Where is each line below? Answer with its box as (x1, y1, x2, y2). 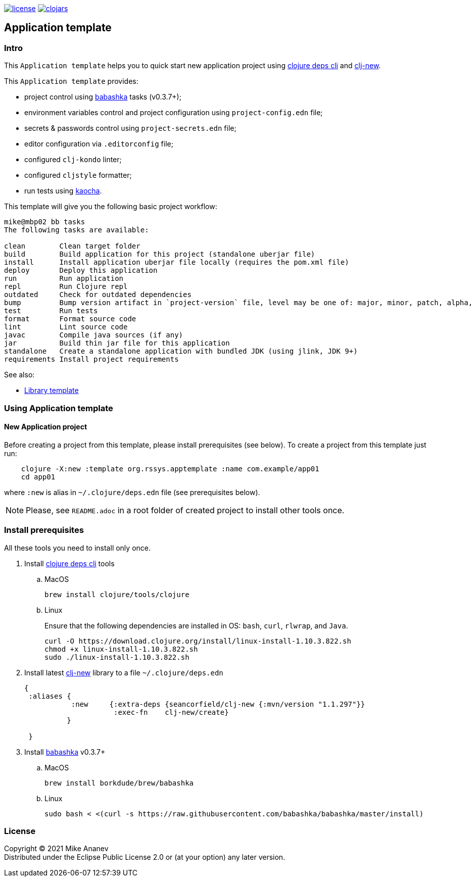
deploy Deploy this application (4, 266, 158, 275)
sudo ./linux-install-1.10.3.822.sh (44, 653, 189, 661)
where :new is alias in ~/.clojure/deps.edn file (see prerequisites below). (4, 487, 260, 497)
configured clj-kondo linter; (24, 155, 122, 164)
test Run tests (4, 307, 98, 315)
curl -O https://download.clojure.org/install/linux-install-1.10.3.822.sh (44, 637, 351, 645)
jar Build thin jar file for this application (4, 339, 230, 348)
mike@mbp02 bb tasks (4, 218, 85, 226)
